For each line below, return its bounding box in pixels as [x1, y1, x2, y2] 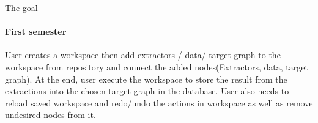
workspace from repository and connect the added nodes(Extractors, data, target [5, 60, 308, 73]
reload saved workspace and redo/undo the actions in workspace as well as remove [5, 96, 313, 109]
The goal [5, 1, 38, 13]
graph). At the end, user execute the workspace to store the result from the [5, 72, 287, 85]
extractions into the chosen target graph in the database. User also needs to [5, 84, 289, 97]
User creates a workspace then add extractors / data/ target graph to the [5, 48, 281, 61]
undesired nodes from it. [5, 108, 96, 121]
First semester [5, 25, 67, 38]
